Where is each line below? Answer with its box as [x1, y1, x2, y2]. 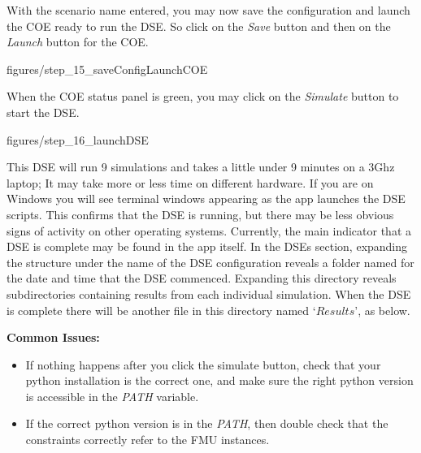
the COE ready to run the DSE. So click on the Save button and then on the [7, 17, 391, 34]
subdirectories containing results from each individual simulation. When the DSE [7, 285, 411, 302]
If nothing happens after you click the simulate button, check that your [25, 356, 381, 373]
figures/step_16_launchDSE [7, 131, 149, 148]
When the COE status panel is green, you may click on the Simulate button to [7, 88, 399, 105]
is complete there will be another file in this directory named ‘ [7, 301, 316, 318]
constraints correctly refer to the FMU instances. [25, 431, 270, 448]
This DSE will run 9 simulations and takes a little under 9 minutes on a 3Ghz [7, 158, 395, 175]
